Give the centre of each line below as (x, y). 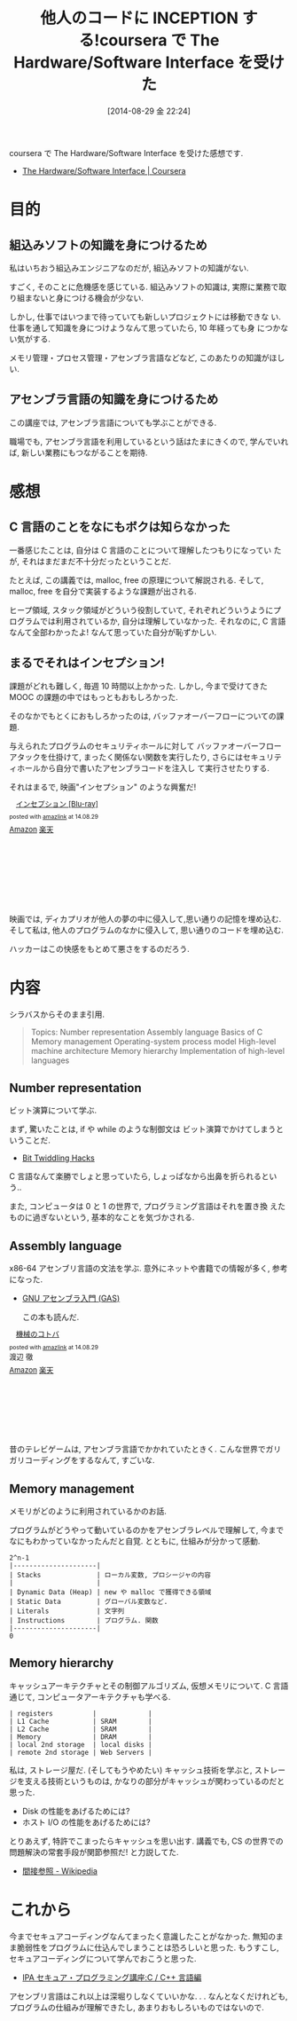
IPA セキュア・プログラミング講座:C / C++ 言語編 (112, 1977)
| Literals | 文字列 (67, 1611)
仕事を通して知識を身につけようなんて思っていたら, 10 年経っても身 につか (145, 327)
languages (50, 1060)
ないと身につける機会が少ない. (88, 297)
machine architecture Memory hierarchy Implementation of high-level (158, 1050)
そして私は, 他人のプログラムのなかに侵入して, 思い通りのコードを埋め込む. (146, 930)
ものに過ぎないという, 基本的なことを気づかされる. (102, 1217)
